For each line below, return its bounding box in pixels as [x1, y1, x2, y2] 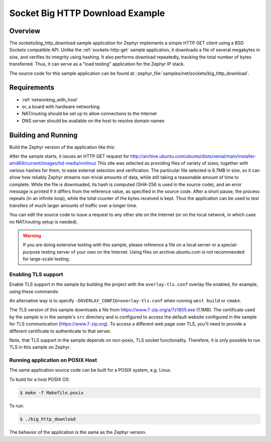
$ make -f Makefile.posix [20, 390, 84, 395]
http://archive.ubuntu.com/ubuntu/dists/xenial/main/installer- [130, 153, 257, 159]
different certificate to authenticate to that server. [9, 328, 111, 334]
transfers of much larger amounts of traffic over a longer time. [9, 202, 138, 208]
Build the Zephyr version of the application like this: [9, 144, 115, 150]
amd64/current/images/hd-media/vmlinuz [9, 160, 96, 166]
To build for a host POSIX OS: [9, 376, 70, 382]
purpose [23, 249, 40, 255]
